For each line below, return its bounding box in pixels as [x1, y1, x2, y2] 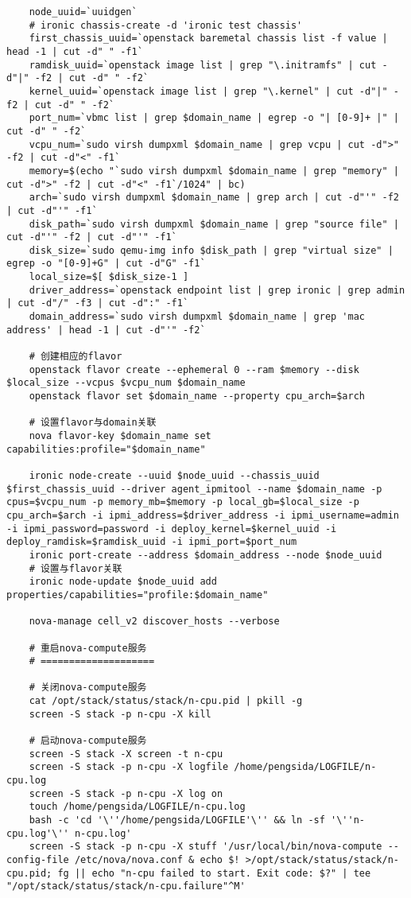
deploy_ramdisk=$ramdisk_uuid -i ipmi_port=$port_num [6, 536, 297, 548]
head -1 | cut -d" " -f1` [6, 45, 143, 57]
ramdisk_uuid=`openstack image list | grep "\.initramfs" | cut [29, 59, 377, 71]
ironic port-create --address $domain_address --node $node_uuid [29, 549, 382, 561]
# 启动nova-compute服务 [29, 735, 147, 747]
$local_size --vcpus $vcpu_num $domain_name [6, 377, 246, 389]
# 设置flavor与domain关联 [29, 417, 157, 429]
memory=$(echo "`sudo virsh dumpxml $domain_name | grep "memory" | [29, 165, 399, 177]
